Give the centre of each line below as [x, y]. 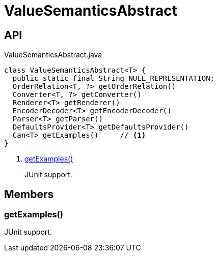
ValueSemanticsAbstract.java [53, 55]
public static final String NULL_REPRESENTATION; [114, 78]
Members [29, 194]
